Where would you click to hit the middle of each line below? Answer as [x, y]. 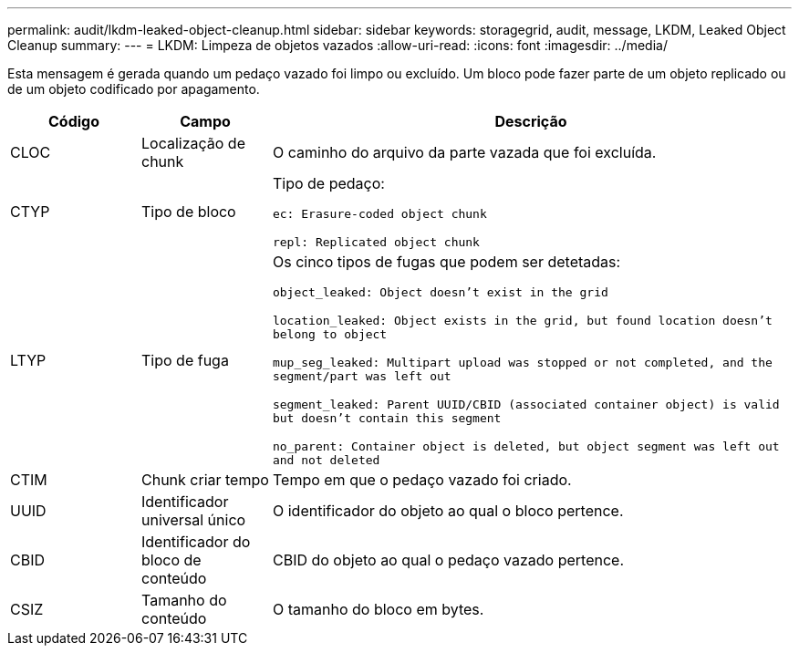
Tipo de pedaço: [328, 183]
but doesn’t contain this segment [387, 418]
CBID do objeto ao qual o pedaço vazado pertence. [448, 560]
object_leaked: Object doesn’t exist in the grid [440, 292]
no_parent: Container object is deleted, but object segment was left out [526, 446]
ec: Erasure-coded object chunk [379, 214]
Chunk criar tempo [205, 480]
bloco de [171, 560]
